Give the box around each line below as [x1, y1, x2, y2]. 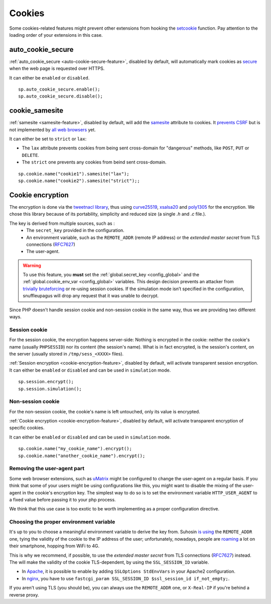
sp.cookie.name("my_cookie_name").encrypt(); [18, 446, 132, 452]
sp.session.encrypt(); [18, 379, 74, 385]
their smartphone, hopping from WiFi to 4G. [9, 543, 100, 549]
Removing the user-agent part [9, 465, 85, 472]
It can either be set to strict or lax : [9, 136, 87, 142]
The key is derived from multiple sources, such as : [9, 220, 115, 226]
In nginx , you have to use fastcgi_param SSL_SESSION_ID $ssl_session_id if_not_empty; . [22, 575, 230, 581]
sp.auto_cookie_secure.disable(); [18, 94, 103, 99]
